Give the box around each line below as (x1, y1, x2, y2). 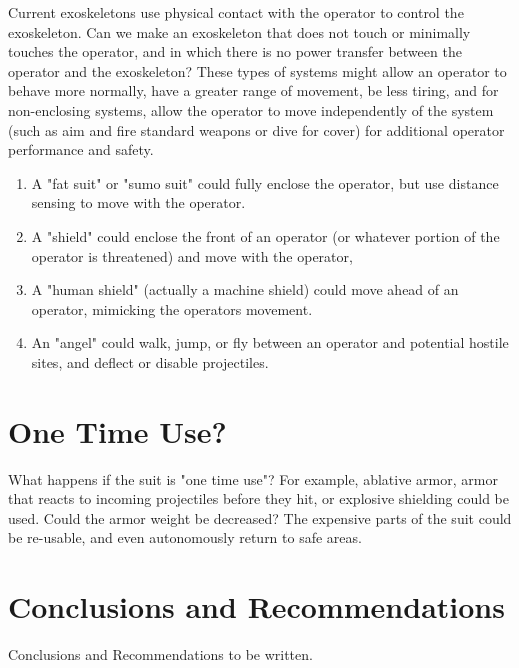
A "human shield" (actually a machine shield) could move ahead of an (31, 279, 459, 300)
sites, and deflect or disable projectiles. (31, 351, 269, 372)
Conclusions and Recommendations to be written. (8, 644, 313, 665)
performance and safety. (8, 139, 154, 160)
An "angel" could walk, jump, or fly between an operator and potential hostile (31, 332, 509, 353)
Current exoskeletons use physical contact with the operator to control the (8, 2, 464, 22)
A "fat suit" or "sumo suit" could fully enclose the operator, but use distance (31, 172, 499, 193)
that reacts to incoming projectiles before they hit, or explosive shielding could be (8, 488, 509, 509)
